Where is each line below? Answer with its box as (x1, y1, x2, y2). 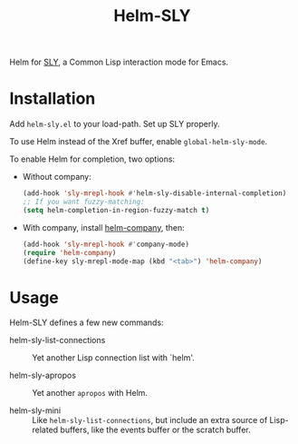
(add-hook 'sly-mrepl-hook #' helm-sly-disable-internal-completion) (22, 189, 287, 198)
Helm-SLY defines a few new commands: (9, 317, 165, 328)
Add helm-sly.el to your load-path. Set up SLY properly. (9, 119, 220, 130)
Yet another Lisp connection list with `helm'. (32, 352, 195, 363)
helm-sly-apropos (9, 370, 77, 381)
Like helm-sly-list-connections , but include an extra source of (32, 415, 268, 426)
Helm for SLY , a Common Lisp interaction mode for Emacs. (9, 56, 229, 68)
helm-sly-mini (9, 405, 62, 416)
